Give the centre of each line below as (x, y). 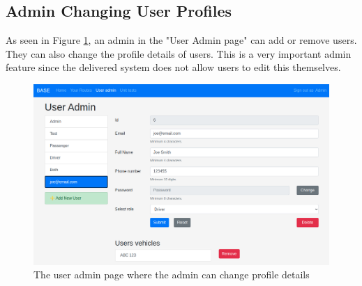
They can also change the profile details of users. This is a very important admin (179, 53)
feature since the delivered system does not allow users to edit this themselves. (173, 67)
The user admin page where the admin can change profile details (172, 275)
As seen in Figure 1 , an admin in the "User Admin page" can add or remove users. (181, 40)
